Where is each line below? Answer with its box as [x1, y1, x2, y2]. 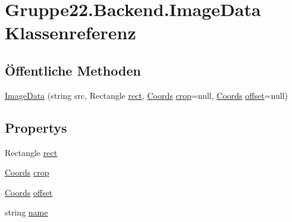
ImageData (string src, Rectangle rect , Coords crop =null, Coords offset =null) [5, 89, 288, 101]
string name [5, 206, 48, 218]
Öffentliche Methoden [5, 61, 141, 79]
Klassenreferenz [5, 20, 136, 45]
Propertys [5, 118, 67, 136]
